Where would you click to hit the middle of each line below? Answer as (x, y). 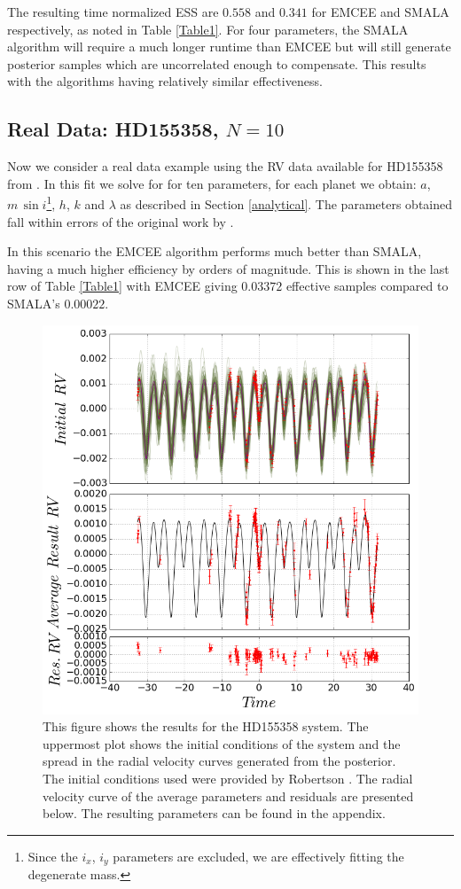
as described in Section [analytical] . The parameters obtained (286, 204)
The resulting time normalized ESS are (113, 12)
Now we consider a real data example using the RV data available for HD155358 (225, 166)
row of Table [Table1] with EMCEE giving (122, 286)
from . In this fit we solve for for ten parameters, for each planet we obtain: (212, 183)
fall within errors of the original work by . (121, 221)
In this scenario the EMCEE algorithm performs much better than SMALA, (215, 251)
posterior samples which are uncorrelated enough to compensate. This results (217, 63)
